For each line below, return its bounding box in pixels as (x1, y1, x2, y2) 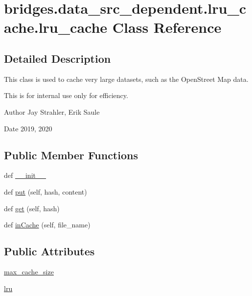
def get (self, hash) (4, 203, 60, 213)
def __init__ (4, 170, 46, 180)
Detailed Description (4, 50, 111, 66)
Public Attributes (4, 244, 95, 259)
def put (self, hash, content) (4, 186, 87, 197)
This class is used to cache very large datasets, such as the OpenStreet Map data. (4, 74, 249, 84)
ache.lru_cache (4, 17, 108, 37)
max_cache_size (4, 266, 54, 276)
